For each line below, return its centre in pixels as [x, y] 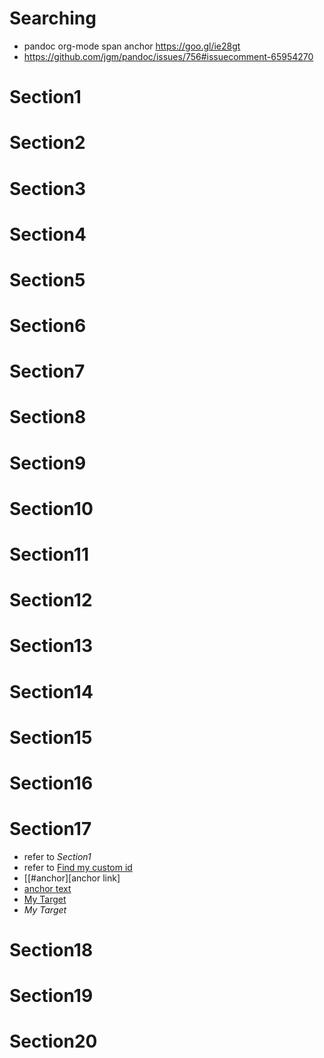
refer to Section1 [57, 856]
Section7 [47, 371]
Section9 [48, 463]
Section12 [51, 600]
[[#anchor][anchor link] [72, 878]
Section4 [48, 234]
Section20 [53, 1041]
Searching [53, 18]
